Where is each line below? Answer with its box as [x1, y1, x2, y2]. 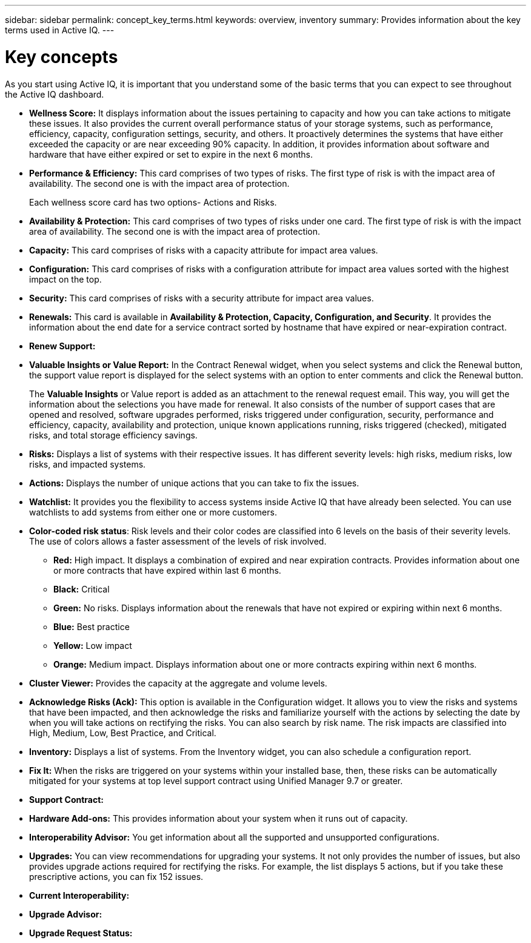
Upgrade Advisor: [29, 908, 102, 919]
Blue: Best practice [53, 621, 130, 632]
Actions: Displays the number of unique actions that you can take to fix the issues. [29, 477, 359, 488]
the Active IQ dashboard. [5, 89, 104, 99]
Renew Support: [29, 340, 96, 351]
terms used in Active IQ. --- [5, 25, 115, 35]
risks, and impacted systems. [29, 458, 146, 469]
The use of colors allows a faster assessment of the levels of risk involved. [29, 535, 327, 546]
